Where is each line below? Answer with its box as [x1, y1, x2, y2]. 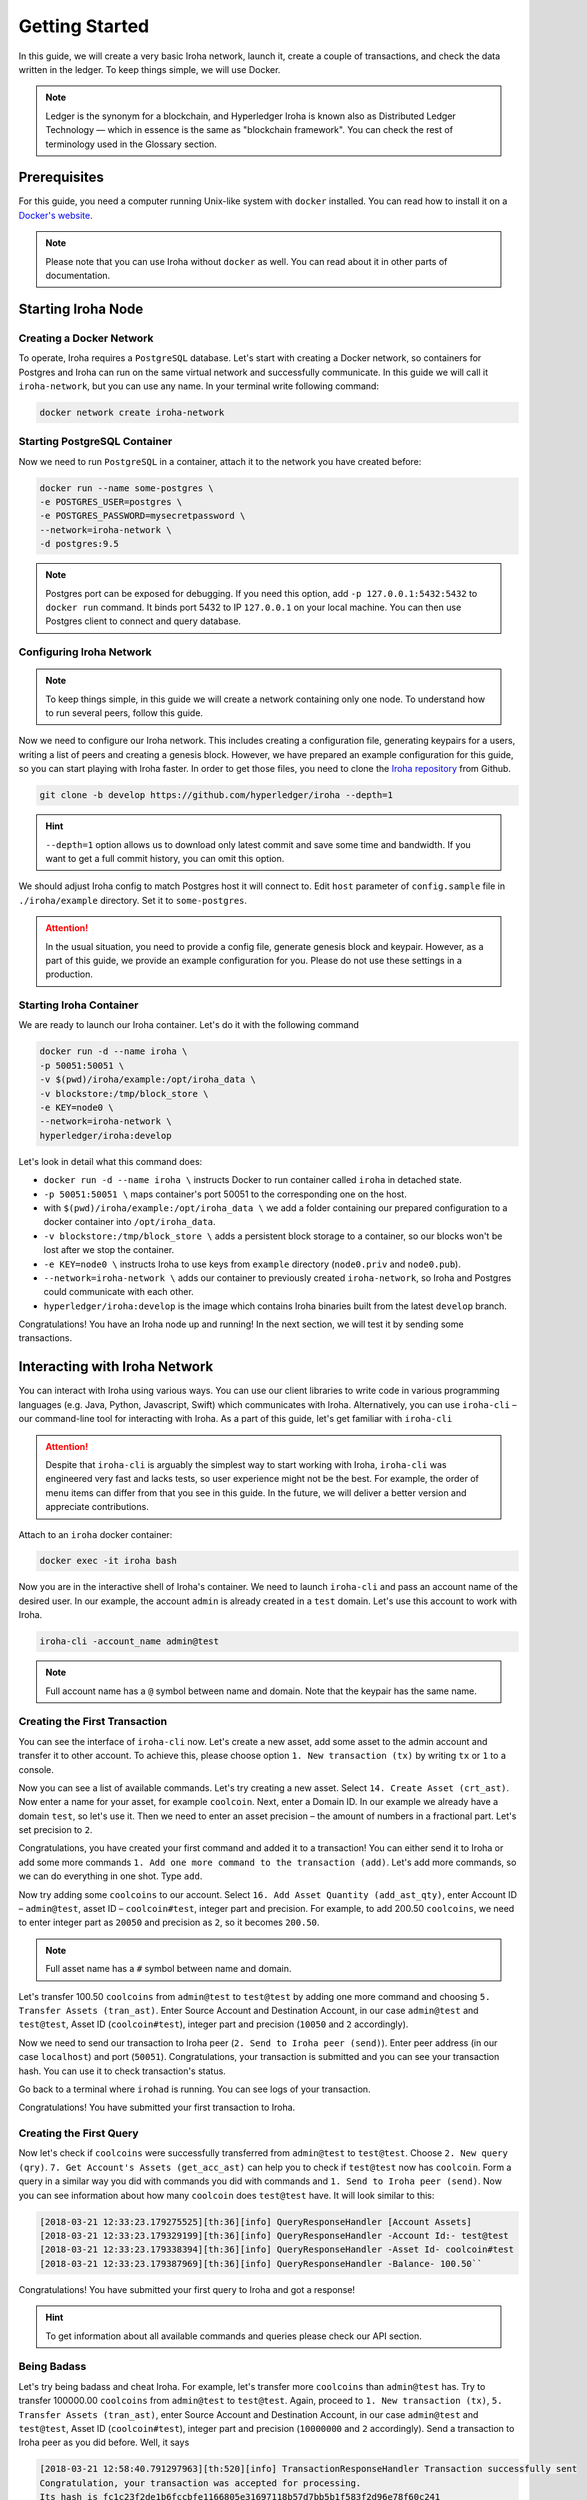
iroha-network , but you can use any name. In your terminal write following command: [18, 380, 380, 392]
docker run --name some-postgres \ [39, 482, 214, 494]
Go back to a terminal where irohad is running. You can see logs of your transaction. [18, 2083, 371, 2095]
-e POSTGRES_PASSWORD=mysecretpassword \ [39, 510, 246, 522]
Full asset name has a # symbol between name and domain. [45, 1963, 292, 1975]
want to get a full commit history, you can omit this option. [45, 852, 285, 864]
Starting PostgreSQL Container [18, 435, 173, 449]
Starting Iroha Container [18, 998, 139, 1012]
